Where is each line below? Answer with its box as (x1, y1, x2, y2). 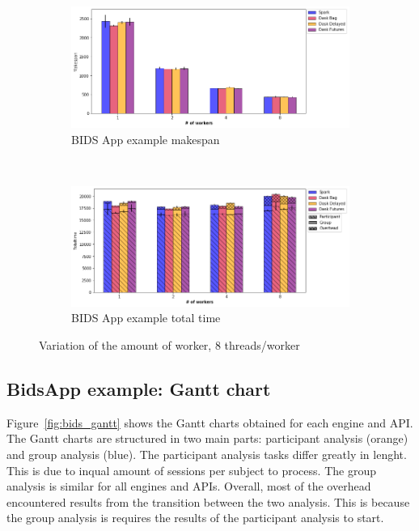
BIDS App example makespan (71, 131, 220, 147)
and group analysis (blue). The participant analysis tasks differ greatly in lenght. (6, 445, 407, 462)
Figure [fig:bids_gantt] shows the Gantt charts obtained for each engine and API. (6, 414, 413, 431)
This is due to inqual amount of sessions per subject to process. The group (6, 461, 376, 478)
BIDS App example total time (71, 309, 221, 326)
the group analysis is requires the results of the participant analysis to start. (6, 509, 384, 526)
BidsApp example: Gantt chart (6, 376, 271, 401)
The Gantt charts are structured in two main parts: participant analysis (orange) (6, 430, 408, 447)
